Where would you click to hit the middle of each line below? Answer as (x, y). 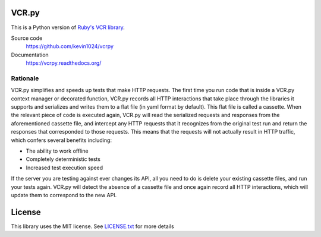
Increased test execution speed (64, 168)
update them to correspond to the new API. (64, 195)
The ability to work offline (57, 151)
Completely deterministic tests (63, 159)
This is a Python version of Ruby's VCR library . (68, 27)
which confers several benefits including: (62, 140)
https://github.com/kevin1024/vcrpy (70, 46)
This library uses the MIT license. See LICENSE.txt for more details (93, 226)
